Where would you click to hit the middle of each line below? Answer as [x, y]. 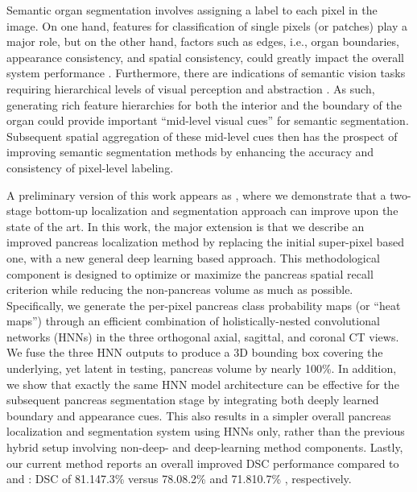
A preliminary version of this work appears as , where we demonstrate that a [196, 194]
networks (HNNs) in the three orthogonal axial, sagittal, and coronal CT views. [203, 336]
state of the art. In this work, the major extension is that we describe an [186, 226]
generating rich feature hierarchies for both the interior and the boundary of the [204, 104]
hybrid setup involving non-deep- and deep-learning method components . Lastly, [205, 447]
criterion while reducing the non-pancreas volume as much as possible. [180, 289]
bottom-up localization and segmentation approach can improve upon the [217, 211]
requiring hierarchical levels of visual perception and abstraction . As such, [191, 88]
